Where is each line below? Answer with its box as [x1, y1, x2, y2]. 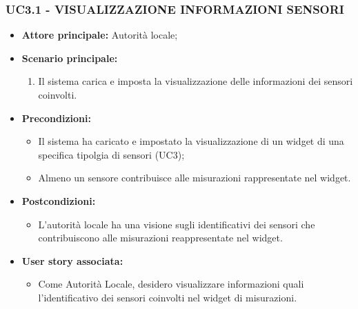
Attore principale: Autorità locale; [21, 28, 178, 42]
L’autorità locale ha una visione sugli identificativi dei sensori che [38, 217, 315, 231]
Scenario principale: [21, 50, 118, 65]
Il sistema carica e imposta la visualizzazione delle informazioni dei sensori [38, 74, 353, 88]
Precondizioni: [21, 110, 91, 125]
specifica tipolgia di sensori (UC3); [38, 147, 185, 161]
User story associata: [21, 253, 123, 268]
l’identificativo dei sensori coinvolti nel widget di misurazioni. [38, 290, 297, 304]
